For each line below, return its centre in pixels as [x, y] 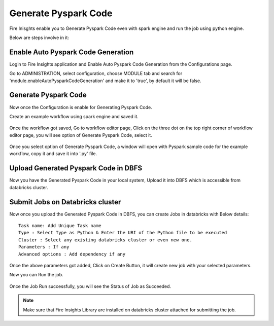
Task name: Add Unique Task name [60, 226]
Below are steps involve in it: [39, 38]
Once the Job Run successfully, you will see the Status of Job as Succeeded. [90, 286]
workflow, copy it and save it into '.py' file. [53, 154]
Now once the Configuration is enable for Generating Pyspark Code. [81, 107]
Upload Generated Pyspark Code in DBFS [76, 168]
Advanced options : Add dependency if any [72, 254]
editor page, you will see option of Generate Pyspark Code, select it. [81, 135]
